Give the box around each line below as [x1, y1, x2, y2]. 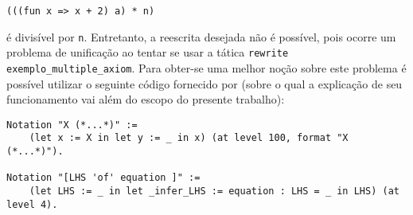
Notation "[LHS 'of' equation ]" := [6, 172, 201, 184]
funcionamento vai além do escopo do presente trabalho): [6, 91, 285, 107]
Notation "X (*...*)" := [6, 119, 138, 131]
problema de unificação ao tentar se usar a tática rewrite [6, 44, 289, 61]
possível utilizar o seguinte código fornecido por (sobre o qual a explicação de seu [6, 75, 403, 92]
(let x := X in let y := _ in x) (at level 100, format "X [29, 132, 349, 144]
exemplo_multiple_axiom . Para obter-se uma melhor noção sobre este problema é [6, 59, 407, 76]
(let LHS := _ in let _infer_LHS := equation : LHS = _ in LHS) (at [29, 186, 399, 197]
